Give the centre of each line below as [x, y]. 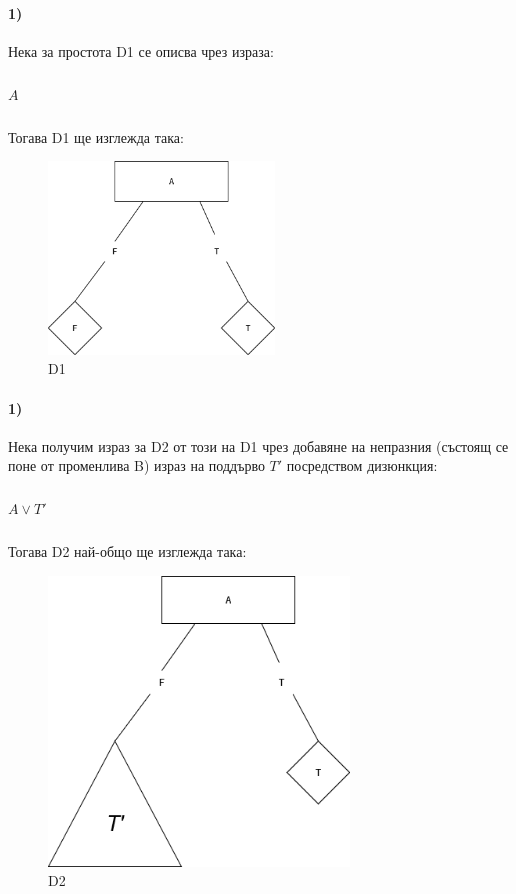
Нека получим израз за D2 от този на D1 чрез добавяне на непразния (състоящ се [258, 445]
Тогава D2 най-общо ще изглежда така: [127, 551]
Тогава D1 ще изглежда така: [96, 136]
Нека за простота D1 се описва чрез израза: [141, 50]
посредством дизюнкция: [362, 465]
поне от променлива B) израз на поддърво [136, 465]
